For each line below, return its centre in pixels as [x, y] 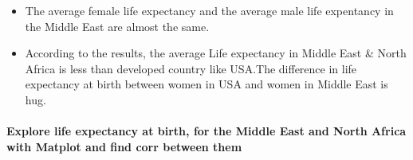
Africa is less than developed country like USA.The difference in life [191, 68]
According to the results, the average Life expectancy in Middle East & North [216, 53]
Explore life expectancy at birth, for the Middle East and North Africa [206, 131]
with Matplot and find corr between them [124, 146]
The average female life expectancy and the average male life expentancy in [209, 10]
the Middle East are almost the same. [117, 26]
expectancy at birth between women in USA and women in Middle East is [206, 84]
